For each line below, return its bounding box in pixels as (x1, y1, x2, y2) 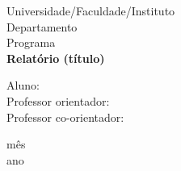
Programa (6, 34, 56, 51)
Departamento (6, 18, 78, 35)
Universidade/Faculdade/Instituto (6, 2, 175, 19)
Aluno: (6, 77, 40, 94)
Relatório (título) (6, 49, 105, 66)
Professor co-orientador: (6, 108, 124, 125)
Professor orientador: (6, 92, 110, 109)
